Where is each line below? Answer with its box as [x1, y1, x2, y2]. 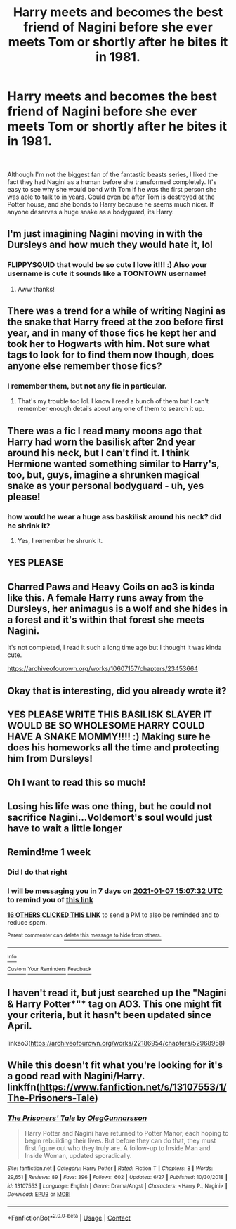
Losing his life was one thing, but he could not [7, 800, 212, 812]
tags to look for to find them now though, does [7, 349, 214, 361]
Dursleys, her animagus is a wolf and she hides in [7, 602, 228, 615]
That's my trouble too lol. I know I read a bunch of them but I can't [17, 397, 209, 405]
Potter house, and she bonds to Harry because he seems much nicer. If [7, 200, 214, 208]
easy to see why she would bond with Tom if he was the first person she [7, 185, 217, 193]
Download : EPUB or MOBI [7, 1191, 71, 1198]
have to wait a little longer [7, 822, 123, 834]
